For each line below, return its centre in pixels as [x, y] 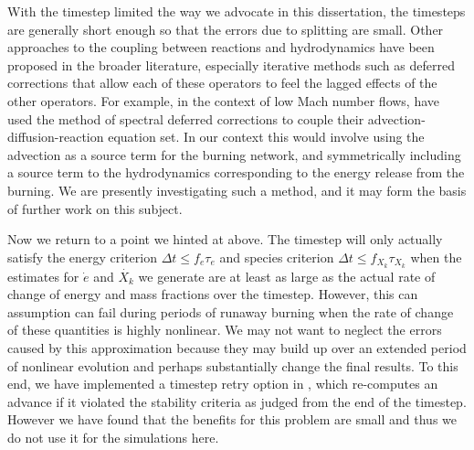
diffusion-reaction [56, 137]
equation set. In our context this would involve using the [266, 137]
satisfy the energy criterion [82, 257]
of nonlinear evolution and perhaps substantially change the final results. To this [233, 365]
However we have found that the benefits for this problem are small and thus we [232, 419]
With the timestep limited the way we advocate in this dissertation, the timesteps [237, 11]
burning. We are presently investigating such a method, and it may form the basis [237, 190]
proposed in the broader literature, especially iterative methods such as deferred [231, 64]
